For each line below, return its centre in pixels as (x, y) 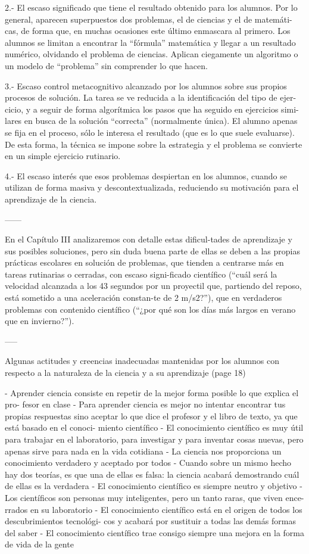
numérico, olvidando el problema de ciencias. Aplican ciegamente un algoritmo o (152, 54)
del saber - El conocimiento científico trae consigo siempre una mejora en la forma (155, 532)
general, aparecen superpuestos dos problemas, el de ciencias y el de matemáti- (149, 19)
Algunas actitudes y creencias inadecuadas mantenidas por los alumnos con (142, 361)
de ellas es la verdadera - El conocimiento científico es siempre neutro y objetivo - (154, 486)
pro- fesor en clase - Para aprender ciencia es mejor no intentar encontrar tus (145, 404)
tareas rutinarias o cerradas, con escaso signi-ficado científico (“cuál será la (141, 274)
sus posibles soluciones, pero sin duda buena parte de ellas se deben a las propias (153, 250)
